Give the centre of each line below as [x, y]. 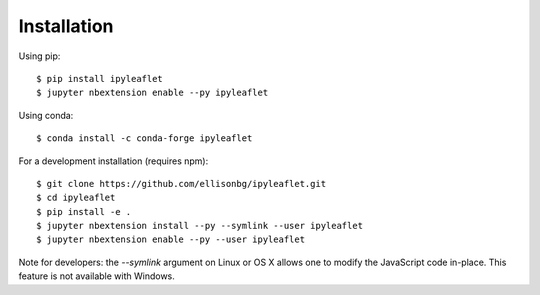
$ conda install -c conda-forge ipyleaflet [144, 138]
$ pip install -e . [84, 211]
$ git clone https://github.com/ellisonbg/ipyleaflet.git [181, 183]
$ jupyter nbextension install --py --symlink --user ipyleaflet [200, 226]
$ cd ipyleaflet [76, 198]
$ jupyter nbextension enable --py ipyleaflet [152, 93]
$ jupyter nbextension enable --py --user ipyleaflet [170, 239]
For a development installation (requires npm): [113, 161]
